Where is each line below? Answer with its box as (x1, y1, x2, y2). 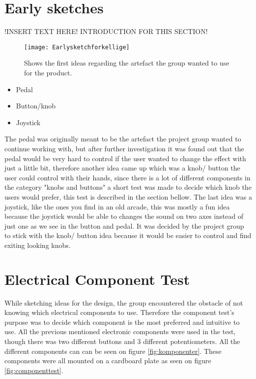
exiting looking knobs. (4, 240, 71, 250)
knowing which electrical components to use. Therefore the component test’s (4, 307, 234, 317)
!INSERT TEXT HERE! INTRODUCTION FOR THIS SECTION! (4, 26, 208, 36)
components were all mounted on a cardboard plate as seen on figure (4, 355, 211, 366)
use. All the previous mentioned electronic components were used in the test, (4, 326, 236, 337)
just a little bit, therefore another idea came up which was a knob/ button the (4, 163, 240, 173)
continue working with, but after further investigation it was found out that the (4, 143, 244, 153)
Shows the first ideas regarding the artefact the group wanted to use (24, 58, 229, 68)
